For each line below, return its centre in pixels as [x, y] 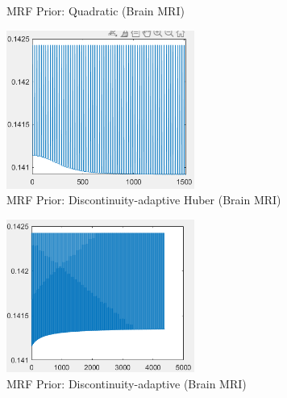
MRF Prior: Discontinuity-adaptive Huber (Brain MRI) [144, 200]
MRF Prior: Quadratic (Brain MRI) [96, 10]
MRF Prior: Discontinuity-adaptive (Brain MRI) [127, 383]
